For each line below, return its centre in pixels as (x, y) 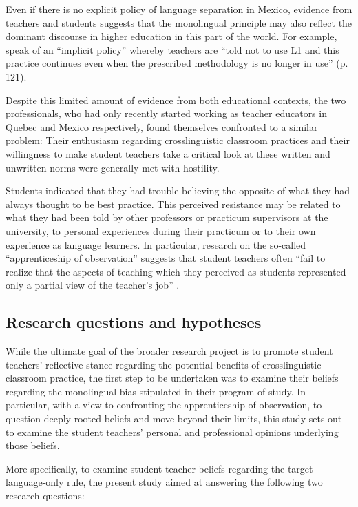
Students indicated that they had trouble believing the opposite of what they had (178, 190)
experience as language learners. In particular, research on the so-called (156, 244)
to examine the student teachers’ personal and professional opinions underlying (172, 432)
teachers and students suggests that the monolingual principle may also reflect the (179, 22)
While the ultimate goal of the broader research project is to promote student (169, 351)
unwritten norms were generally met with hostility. (113, 167)
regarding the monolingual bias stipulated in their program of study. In (156, 391)
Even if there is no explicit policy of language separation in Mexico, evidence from (179, 9)
